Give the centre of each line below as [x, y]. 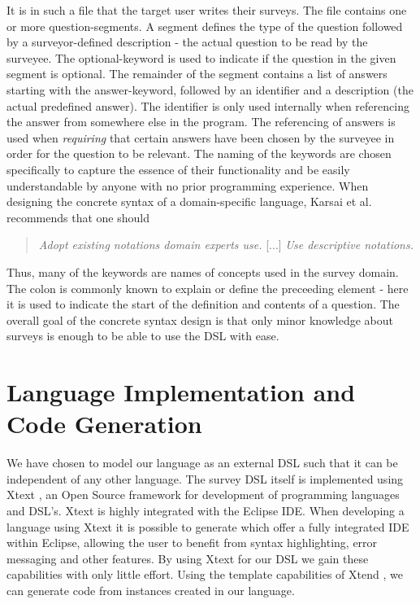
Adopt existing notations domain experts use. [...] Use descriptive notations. [226, 245]
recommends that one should [78, 217]
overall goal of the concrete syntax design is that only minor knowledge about [200, 320]
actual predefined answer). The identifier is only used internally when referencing [208, 105]
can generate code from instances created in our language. [151, 590]
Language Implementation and [181, 392]
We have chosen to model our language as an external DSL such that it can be [202, 463]
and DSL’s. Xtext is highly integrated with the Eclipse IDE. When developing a [206, 510]
